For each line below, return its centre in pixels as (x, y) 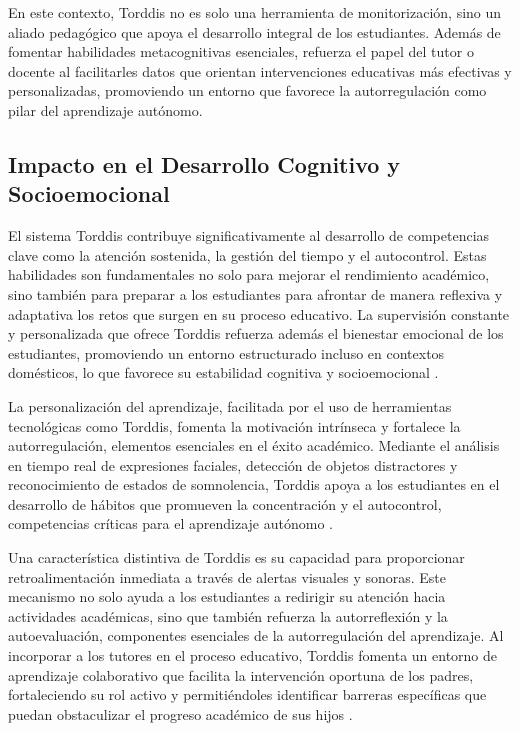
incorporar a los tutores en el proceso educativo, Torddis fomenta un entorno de (253, 655)
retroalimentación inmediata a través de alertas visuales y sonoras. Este (227, 576)
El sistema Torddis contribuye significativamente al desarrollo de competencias (249, 235)
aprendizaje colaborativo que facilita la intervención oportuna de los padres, (241, 674)
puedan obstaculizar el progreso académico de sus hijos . (180, 713)
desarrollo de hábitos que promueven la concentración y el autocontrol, (225, 503)
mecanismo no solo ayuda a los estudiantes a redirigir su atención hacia (227, 596)
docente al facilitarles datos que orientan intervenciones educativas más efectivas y (260, 70)
